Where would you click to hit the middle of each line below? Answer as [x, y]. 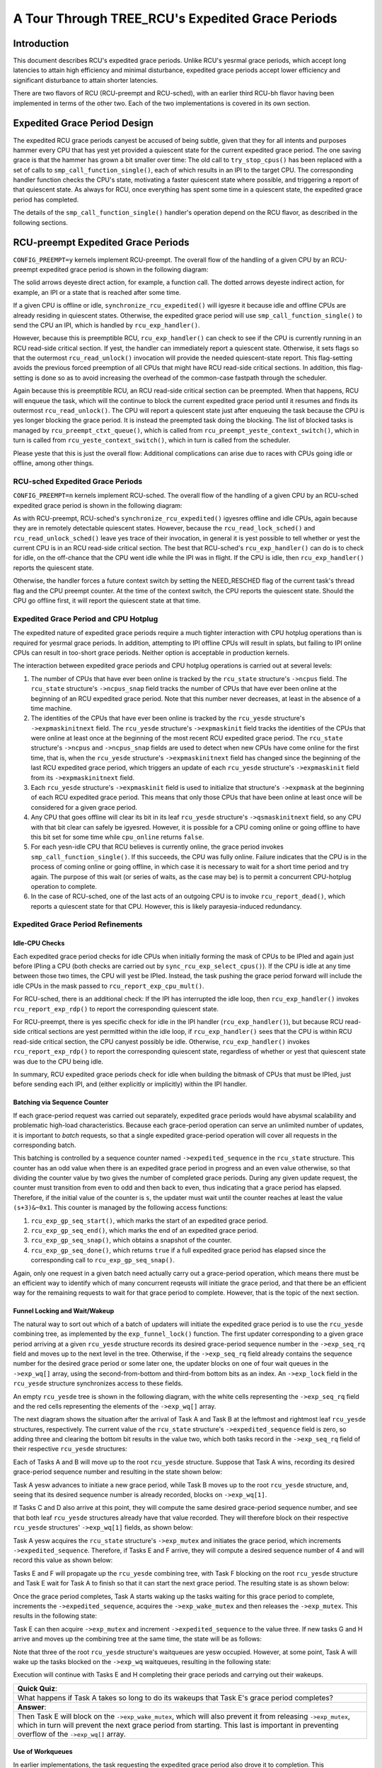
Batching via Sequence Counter [61, 1103]
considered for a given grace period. [84, 807]
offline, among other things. [53, 463]
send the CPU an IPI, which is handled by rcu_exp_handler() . [106, 325]
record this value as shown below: [63, 1560]
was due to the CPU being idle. [58, 1062]
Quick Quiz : [37, 1688]
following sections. [41, 222]
